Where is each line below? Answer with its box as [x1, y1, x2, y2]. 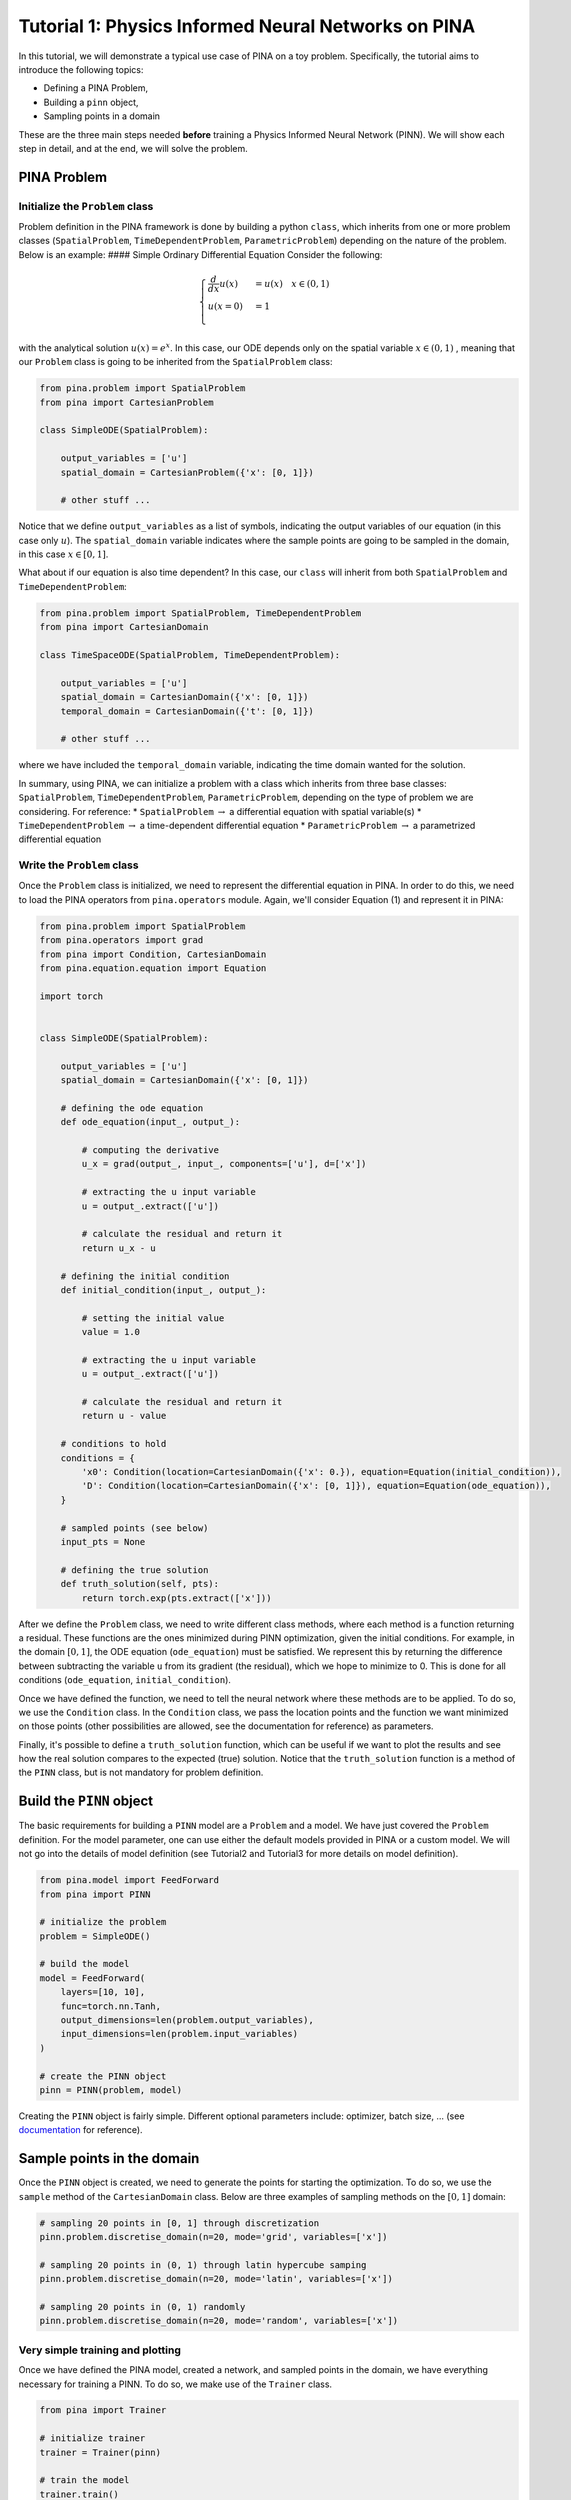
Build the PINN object [18, 1793, 154, 1810]
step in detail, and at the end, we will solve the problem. [18, 142, 249, 154]
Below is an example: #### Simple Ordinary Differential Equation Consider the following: [18, 248, 383, 260]
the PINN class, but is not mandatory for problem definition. [18, 1766, 264, 1779]
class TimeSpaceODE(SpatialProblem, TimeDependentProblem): [39, 650, 341, 661]
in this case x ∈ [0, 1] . [18, 548, 109, 560]
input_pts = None [60, 1536, 146, 1547]
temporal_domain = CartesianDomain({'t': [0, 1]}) [60, 705, 314, 717]
